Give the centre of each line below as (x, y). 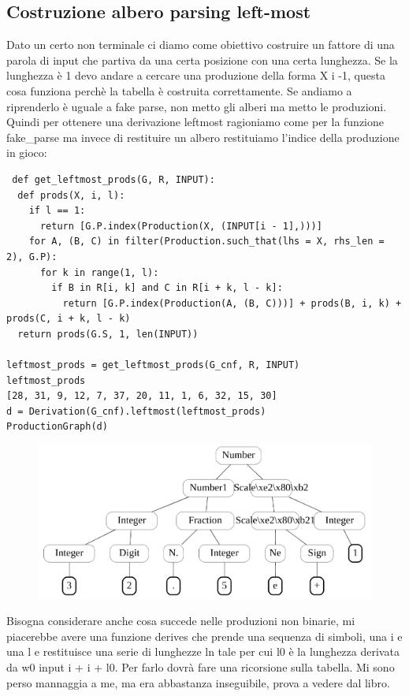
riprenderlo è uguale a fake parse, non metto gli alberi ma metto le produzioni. (197, 106)
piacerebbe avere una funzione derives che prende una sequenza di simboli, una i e (204, 636)
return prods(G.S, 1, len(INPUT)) (108, 334)
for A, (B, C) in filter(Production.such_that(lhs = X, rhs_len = (206, 242)
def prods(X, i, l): (71, 195)
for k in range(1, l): (99, 272)
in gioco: (27, 153)
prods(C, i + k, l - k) (69, 319)
